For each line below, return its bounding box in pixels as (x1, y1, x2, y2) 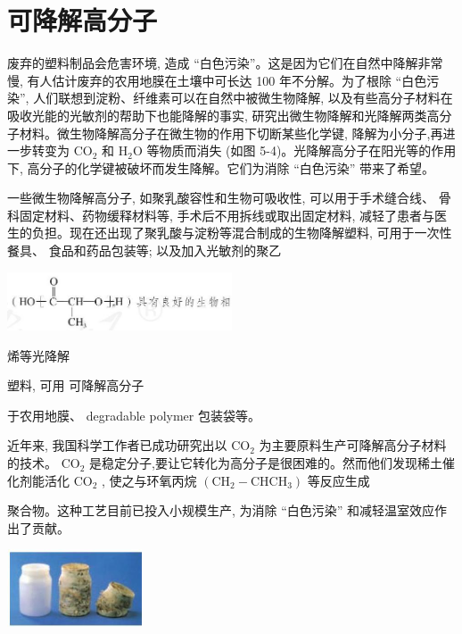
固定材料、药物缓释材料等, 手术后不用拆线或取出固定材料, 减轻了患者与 (19, 205, 435, 224)
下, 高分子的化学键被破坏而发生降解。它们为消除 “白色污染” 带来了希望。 (7, 158, 435, 177)
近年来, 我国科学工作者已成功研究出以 (7, 436, 227, 455)
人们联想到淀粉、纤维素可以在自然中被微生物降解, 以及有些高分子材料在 (33, 88, 453, 107)
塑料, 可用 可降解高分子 (7, 376, 144, 395)
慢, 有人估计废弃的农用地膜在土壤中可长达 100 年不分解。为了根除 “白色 (7, 71, 427, 89)
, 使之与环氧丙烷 (102, 471, 197, 489)
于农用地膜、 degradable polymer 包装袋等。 (7, 405, 260, 424)
